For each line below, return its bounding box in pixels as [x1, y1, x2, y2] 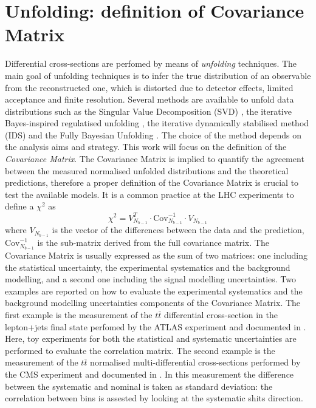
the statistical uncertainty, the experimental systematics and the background [5, 260, 290, 273]
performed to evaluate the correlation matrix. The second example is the [5, 344, 275, 356]
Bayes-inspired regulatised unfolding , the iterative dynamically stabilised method [5, 117, 309, 129]
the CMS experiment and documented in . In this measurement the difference [5, 368, 294, 381]
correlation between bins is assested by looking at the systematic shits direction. [5, 392, 303, 404]
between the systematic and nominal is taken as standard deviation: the [5, 379, 273, 392]
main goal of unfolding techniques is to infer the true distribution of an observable [5, 69, 311, 81]
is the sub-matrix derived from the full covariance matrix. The [37, 236, 269, 249]
